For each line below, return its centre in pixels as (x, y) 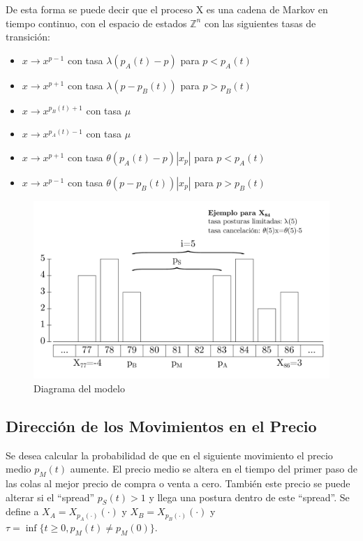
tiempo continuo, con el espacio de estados (96, 23)
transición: (28, 37)
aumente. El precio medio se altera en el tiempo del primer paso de (214, 469)
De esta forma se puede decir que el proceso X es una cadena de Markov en (167, 9)
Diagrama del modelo (79, 388)
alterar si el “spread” (50, 497)
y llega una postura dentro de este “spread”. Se (249, 497)
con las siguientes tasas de (260, 23)
